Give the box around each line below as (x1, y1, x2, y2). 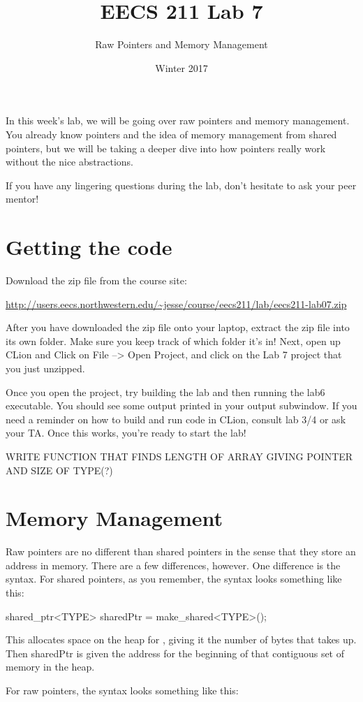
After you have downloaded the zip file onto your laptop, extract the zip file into (6, 320, 350, 335)
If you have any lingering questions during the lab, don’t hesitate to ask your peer (6, 177, 357, 192)
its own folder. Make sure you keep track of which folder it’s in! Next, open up (6, 333, 341, 348)
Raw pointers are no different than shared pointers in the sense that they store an (6, 544, 356, 559)
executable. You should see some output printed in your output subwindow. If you (6, 398, 357, 413)
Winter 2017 (155, 60, 208, 75)
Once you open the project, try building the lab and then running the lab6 (6, 384, 325, 399)
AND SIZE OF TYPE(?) (6, 462, 113, 477)
